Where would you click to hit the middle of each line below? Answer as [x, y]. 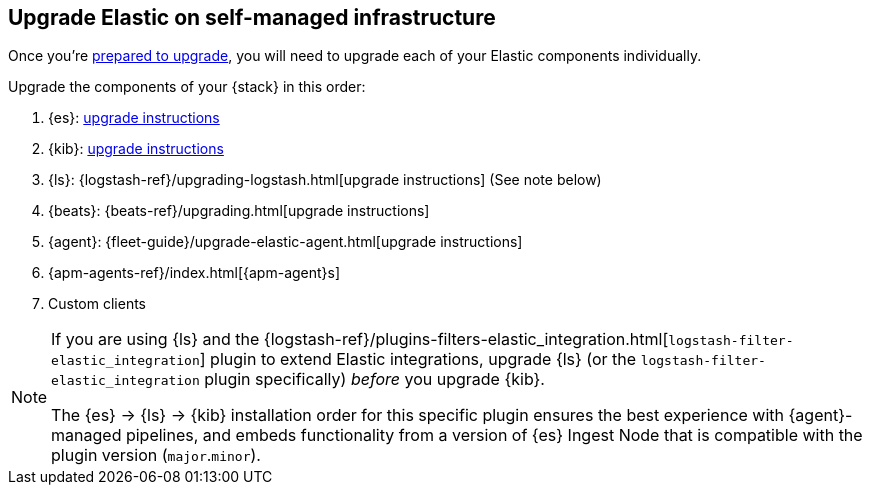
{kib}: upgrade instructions [136, 149]
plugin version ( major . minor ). [156, 455]
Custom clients [97, 304]
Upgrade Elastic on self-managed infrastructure [252, 17]
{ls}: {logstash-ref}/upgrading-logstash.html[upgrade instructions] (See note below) [325, 180]
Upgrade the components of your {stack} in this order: [187, 87]
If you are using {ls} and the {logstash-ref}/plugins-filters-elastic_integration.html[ [360, 339]
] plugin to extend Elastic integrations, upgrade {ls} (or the [418, 359]
